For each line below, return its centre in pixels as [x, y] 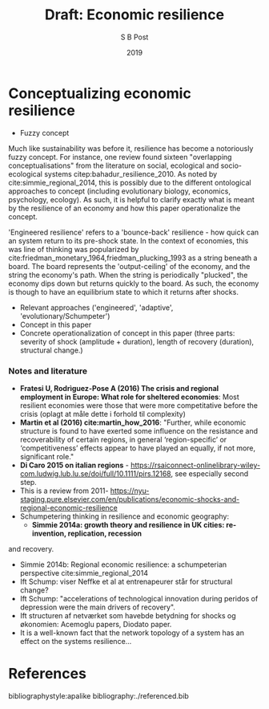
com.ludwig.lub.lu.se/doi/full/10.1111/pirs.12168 [95, 473]
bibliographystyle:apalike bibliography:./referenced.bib [99, 695]
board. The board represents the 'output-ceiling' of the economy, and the [129, 266]
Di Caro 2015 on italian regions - [74, 465]
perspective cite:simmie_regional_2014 [84, 572]
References [47, 674]
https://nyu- [130, 491]
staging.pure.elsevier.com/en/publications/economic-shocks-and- [130, 499]
